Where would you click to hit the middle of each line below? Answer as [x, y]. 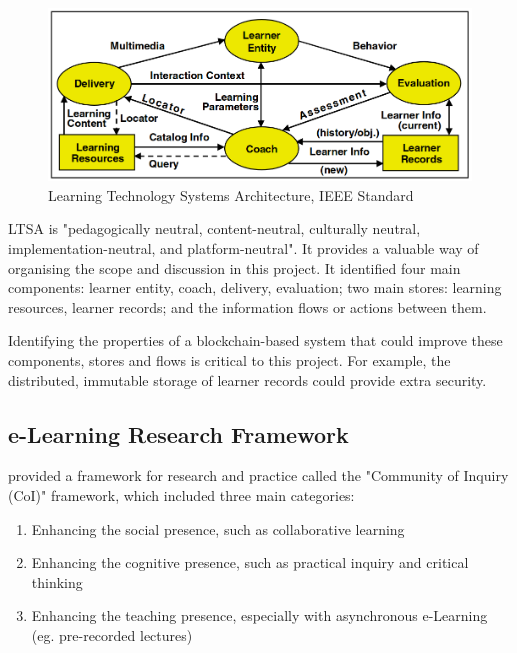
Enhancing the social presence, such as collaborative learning [218, 528]
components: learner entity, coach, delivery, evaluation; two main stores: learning [255, 287]
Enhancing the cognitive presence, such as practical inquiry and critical [250, 562]
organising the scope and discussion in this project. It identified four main [234, 267]
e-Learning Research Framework [178, 433]
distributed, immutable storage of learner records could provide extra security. [247, 379]
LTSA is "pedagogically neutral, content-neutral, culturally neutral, [214, 228]
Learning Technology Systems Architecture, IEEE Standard [231, 194]
